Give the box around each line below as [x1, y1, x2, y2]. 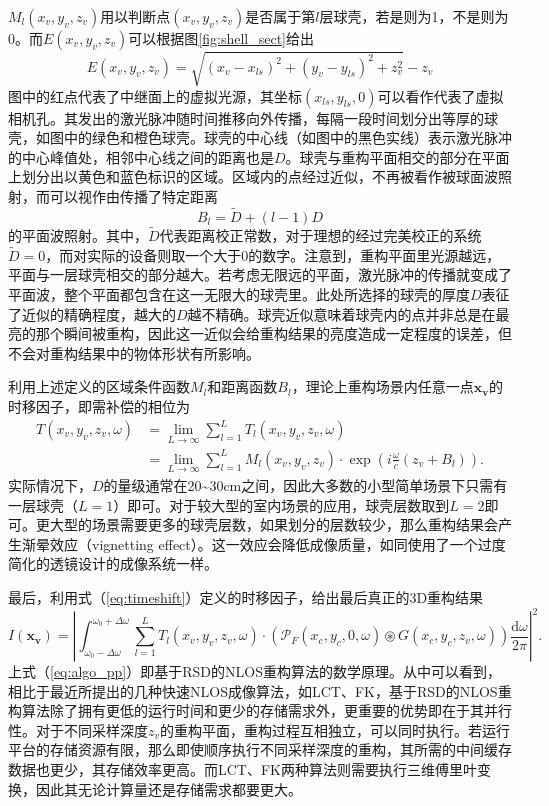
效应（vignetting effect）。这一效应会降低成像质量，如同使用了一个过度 [49, 533, 506, 554]
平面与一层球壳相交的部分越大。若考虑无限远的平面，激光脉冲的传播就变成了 [8, 264, 512, 285]
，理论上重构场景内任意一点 [291, 376, 474, 397]
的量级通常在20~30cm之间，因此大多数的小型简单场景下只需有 [103, 475, 508, 496]
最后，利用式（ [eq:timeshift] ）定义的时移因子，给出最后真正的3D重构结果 [8, 586, 484, 607]
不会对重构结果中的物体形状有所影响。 [8, 342, 260, 363]
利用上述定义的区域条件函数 [8, 376, 190, 397]
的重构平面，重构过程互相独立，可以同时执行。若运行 [160, 719, 511, 740]
